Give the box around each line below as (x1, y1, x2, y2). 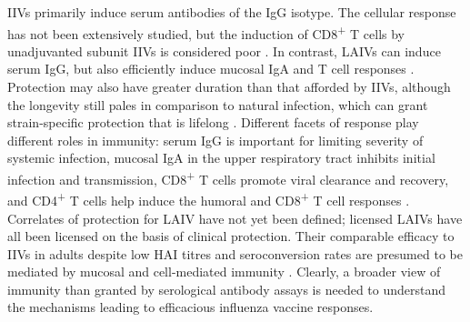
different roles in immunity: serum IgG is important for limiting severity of (7, 130, 424, 149)
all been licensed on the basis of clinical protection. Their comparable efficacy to (7, 226, 455, 246)
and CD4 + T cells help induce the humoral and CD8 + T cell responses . (7, 188, 410, 209)
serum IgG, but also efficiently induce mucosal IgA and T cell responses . (7, 59, 415, 78)
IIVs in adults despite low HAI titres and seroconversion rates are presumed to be (7, 244, 463, 263)
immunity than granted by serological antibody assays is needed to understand (7, 279, 446, 298)
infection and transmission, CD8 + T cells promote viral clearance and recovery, (7, 167, 449, 188)
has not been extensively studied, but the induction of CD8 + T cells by (7, 21, 405, 43)
